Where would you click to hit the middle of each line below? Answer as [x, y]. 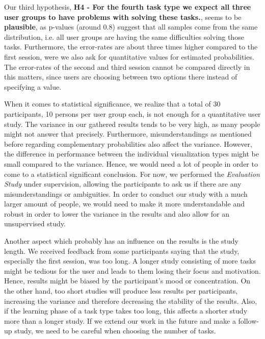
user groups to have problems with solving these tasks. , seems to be [123, 17]
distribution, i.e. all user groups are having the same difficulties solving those [124, 36]
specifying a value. [33, 86]
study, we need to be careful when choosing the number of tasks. [115, 331]
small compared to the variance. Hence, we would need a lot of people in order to [131, 163]
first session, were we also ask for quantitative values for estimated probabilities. [129, 56]
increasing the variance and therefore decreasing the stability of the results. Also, [131, 301]
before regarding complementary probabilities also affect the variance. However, [128, 144]
